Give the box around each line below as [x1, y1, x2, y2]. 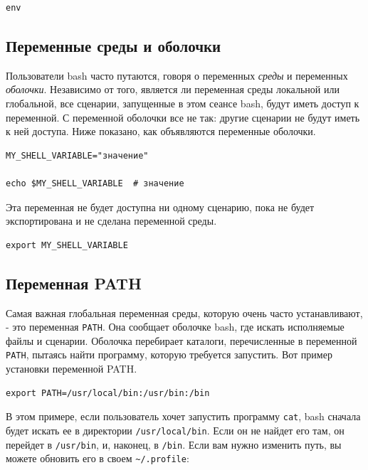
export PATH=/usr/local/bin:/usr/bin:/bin [6, 388, 210, 398]
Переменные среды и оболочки [6, 34, 221, 56]
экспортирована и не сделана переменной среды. [6, 213, 217, 228]
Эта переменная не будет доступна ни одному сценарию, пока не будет [6, 199, 315, 214]
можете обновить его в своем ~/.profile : [6, 451, 189, 466]
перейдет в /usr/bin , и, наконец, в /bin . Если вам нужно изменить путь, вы [6, 437, 342, 452]
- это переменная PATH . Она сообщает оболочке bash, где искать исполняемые [6, 319, 345, 334]
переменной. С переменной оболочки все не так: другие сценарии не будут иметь [6, 110, 360, 124]
